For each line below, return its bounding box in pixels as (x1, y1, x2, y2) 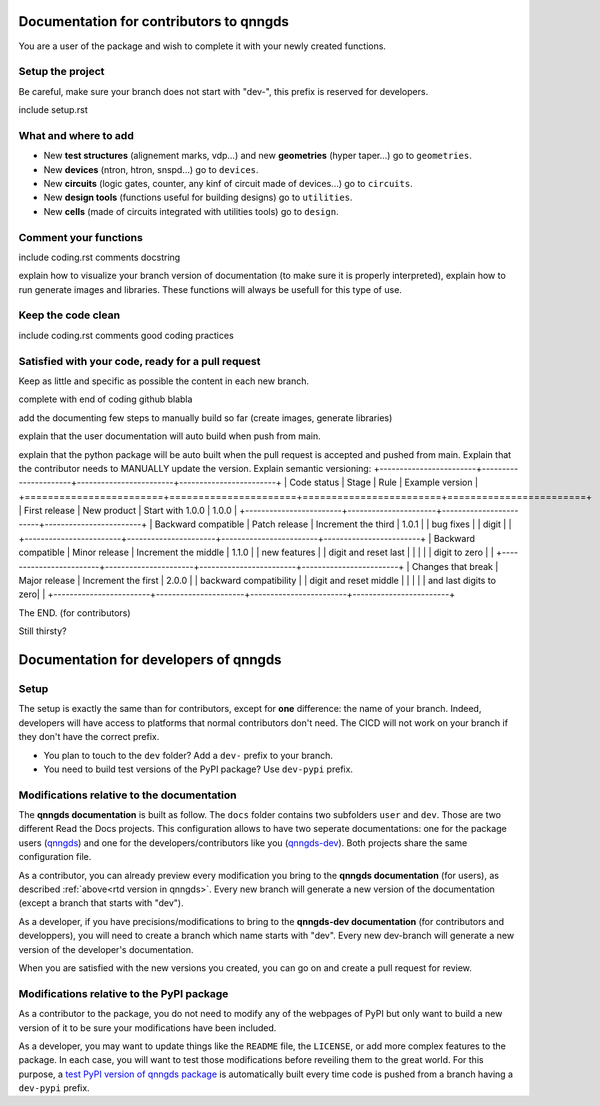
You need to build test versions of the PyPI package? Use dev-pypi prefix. (43, 763, 354, 775)
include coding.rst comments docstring (18, 251, 181, 263)
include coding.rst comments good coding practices (18, 329, 234, 341)
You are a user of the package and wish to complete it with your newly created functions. (18, 40, 387, 52)
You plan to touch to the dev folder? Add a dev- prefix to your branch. (43, 749, 334, 761)
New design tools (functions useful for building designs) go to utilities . (43, 191, 353, 204)
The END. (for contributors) (18, 606, 131, 619)
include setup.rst (18, 104, 89, 116)
